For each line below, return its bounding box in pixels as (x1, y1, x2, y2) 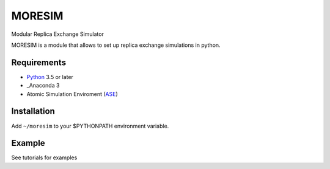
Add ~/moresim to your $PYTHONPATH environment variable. (11, 122, 169, 129)
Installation (11, 106, 55, 117)
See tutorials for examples (11, 154, 78, 161)
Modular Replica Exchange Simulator (11, 30, 104, 38)
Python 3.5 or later (26, 73, 73, 80)
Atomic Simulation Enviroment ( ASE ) (26, 90, 119, 97)
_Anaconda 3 (26, 82, 60, 89)
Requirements (11, 57, 67, 67)
